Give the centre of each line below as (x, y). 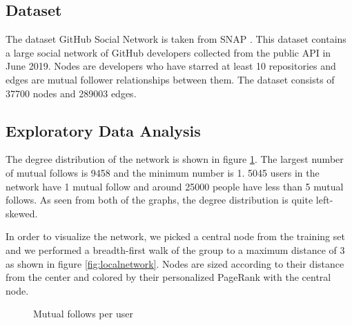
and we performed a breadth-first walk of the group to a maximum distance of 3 (175, 249)
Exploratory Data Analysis (103, 130)
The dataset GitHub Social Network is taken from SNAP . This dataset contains (176, 39)
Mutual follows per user (83, 314)
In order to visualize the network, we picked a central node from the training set (175, 236)
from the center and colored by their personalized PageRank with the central (168, 277)
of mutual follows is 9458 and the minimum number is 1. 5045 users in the (163, 172)
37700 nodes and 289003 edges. (71, 93)
